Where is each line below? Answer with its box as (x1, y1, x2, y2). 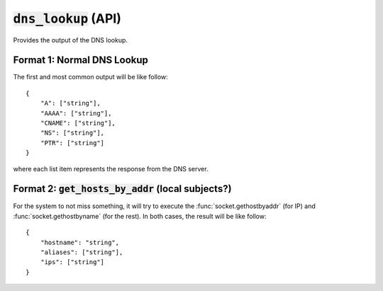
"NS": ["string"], (40, 129, 105, 137)
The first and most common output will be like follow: (13, 73, 168, 81)
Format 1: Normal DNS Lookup (13, 54, 148, 67)
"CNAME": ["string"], (40, 119, 116, 127)
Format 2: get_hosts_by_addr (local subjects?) (13, 183, 232, 195)
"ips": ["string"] (40, 258, 105, 266)
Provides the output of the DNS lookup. (13, 35, 128, 44)
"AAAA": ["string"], (40, 109, 112, 117)
